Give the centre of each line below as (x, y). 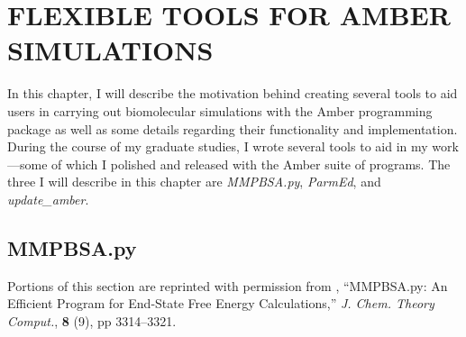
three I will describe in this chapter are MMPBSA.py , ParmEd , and (194, 182)
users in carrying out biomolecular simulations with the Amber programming (220, 110)
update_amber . (48, 199)
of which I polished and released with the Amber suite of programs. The (251, 164)
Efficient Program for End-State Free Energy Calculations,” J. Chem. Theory (221, 303)
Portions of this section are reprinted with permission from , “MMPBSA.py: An (228, 285)
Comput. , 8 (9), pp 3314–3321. (92, 320)
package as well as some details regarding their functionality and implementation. (233, 128)
